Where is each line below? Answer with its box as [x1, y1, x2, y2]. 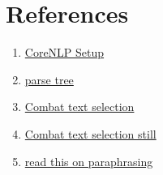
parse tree [24, 70, 74, 87]
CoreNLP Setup [24, 44, 105, 61]
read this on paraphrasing [24, 152, 153, 169]
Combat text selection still [24, 125, 157, 142]
